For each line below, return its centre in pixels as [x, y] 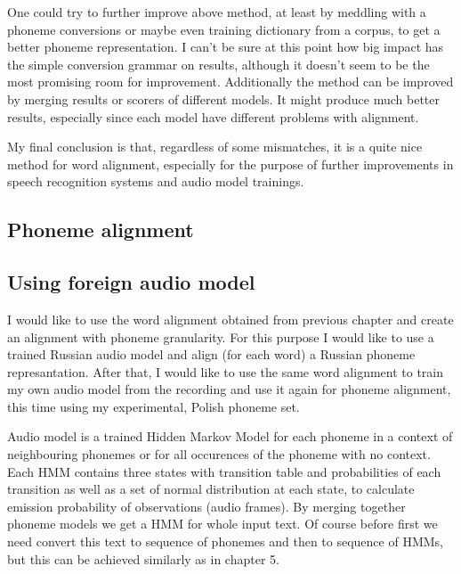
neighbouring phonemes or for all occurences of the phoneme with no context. [219, 454]
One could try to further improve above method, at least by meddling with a [217, 12]
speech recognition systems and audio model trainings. [156, 181]
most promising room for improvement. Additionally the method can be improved [230, 82]
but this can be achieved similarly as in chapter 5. [143, 558]
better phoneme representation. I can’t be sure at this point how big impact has [226, 47]
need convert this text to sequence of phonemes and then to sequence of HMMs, [225, 541]
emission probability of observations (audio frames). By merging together [206, 506]
